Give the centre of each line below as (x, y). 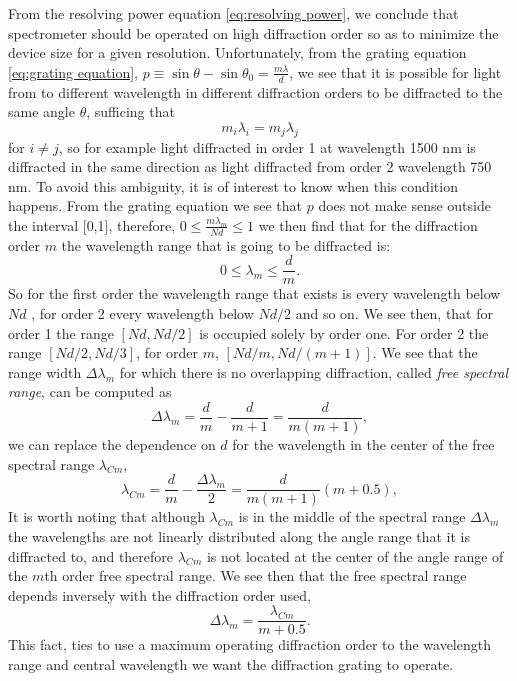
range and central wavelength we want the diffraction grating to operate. (231, 663)
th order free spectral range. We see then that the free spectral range (255, 575)
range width (45, 371)
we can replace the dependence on (112, 444)
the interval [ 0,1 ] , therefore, (92, 224)
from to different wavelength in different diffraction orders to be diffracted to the (255, 91)
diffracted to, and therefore (91, 555)
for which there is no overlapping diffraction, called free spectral (314, 371)
